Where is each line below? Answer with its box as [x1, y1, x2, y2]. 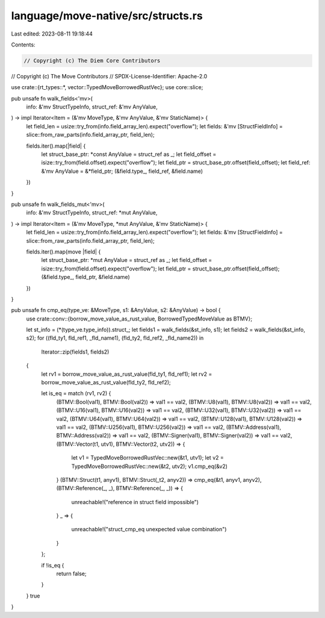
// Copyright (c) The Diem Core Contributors [23, 57, 161, 64]
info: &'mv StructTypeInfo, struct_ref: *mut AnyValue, [26, 209, 158, 216]
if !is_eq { [41, 561, 64, 569]
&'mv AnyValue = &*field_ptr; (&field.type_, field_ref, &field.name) [41, 167, 203, 175]
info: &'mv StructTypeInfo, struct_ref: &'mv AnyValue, [26, 103, 158, 111]
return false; [56, 570, 87, 578]
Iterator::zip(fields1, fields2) [41, 348, 110, 355]
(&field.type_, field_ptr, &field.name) [41, 273, 130, 281]
